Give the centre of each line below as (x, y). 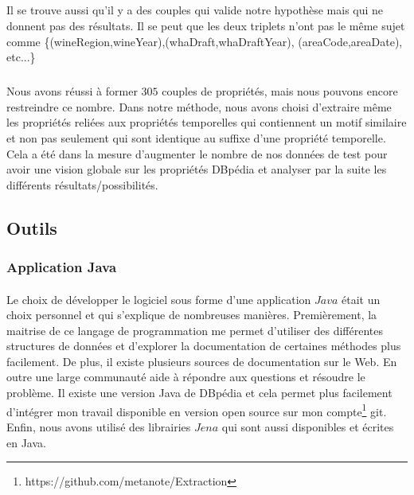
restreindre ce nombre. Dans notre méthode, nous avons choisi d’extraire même (199, 106)
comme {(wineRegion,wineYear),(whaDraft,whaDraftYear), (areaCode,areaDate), (205, 41)
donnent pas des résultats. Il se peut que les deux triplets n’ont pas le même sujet (206, 25)
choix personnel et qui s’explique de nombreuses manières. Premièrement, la (192, 315)
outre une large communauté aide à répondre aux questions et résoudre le (186, 377)
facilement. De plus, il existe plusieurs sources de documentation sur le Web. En (202, 361)
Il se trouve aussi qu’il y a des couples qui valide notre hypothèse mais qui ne (195, 10)
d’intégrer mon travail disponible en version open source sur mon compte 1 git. (197, 410)
